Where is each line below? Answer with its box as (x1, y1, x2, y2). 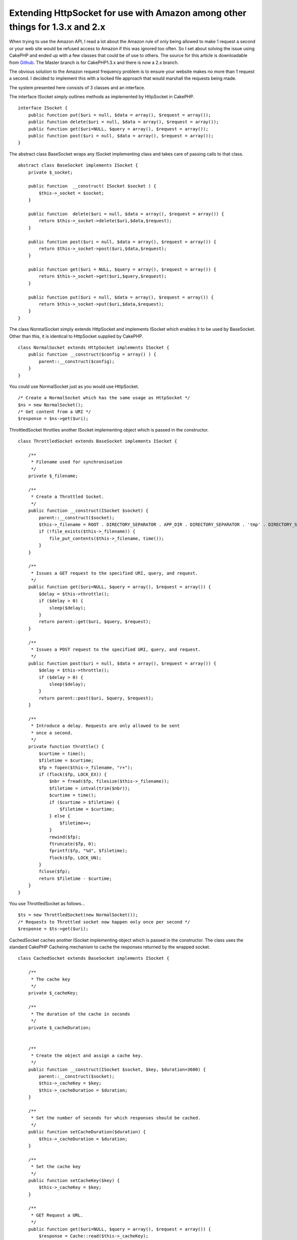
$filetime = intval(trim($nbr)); (49, 785, 131, 791)
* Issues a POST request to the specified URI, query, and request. (31, 646, 201, 652)
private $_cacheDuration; (28, 1025, 92, 1031)
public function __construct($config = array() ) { (28, 352, 156, 357)
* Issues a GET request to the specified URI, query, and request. (31, 570, 198, 576)
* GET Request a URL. (31, 1212, 84, 1218)
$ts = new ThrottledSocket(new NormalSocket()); (18, 912, 138, 918)
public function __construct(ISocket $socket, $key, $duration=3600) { (28, 1066, 206, 1072)
